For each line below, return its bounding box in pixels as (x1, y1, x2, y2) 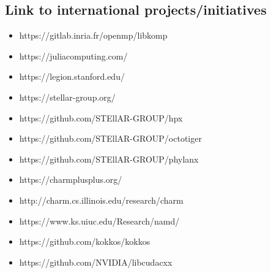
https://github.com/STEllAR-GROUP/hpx (19, 111, 183, 124)
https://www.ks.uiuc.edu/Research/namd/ (19, 214, 180, 227)
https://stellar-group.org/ (19, 90, 116, 103)
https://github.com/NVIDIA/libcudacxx (19, 255, 173, 268)
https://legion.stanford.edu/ (19, 70, 125, 83)
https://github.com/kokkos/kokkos (19, 235, 150, 248)
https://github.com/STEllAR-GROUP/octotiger (19, 132, 202, 145)
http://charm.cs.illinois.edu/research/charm (19, 193, 184, 206)
